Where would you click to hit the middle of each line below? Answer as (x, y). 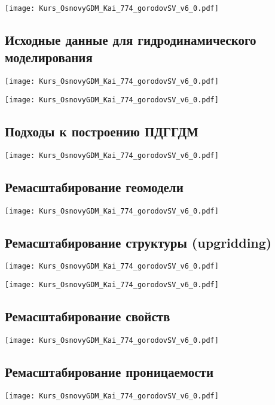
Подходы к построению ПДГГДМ (102, 131)
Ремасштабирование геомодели (94, 186)
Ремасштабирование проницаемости (109, 372)
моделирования (49, 57)
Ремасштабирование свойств (88, 316)
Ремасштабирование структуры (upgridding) (138, 242)
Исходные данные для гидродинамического (131, 40)
